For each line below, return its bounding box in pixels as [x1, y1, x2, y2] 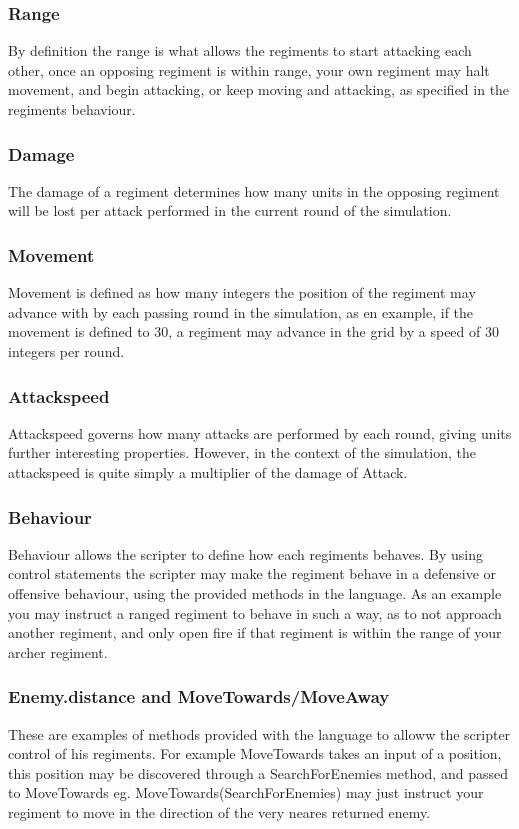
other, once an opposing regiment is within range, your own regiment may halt [8, 59, 490, 80]
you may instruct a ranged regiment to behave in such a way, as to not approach [8, 602, 502, 623]
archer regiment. [8, 641, 108, 662]
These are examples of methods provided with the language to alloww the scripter [8, 723, 511, 744]
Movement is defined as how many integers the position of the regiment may [8, 282, 476, 303]
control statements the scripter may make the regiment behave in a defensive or [8, 563, 497, 584]
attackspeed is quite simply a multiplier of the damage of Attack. [8, 462, 408, 482]
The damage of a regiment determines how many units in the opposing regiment [8, 180, 500, 201]
